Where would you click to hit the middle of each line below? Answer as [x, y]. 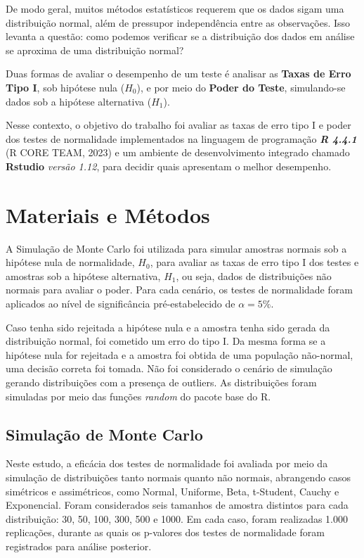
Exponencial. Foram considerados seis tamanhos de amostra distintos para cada [177, 505]
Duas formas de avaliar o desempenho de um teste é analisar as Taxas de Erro [178, 74]
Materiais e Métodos [108, 214]
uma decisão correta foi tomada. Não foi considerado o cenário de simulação [169, 368]
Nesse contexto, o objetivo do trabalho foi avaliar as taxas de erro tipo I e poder [178, 125]
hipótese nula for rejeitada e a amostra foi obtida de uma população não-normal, [180, 354]
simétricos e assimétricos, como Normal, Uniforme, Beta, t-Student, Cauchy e [173, 491]
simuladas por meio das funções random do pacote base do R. [138, 396]
